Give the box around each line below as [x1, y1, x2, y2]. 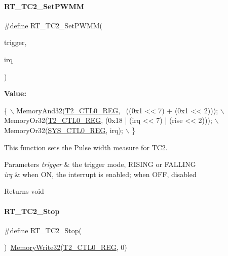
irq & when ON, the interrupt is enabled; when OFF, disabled [4, 168, 197, 179]
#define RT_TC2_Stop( [4, 225, 82, 235]
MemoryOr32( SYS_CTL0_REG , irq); [4, 124, 123, 135]
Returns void [4, 186, 44, 196]
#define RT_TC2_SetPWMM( [4, 20, 103, 30]
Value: [4, 88, 26, 99]
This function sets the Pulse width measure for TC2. [4, 142, 168, 152]
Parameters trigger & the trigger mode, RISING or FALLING [4, 159, 196, 169]
